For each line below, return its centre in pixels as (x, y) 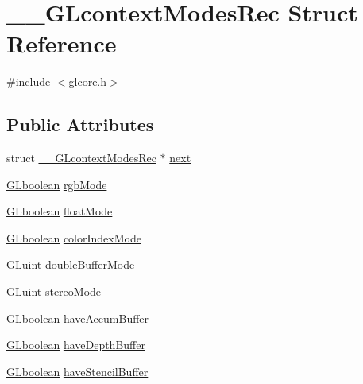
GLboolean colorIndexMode (74, 237)
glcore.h (88, 81)
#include (29, 81)
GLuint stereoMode (54, 291)
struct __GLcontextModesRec (81, 158)
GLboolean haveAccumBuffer (78, 318)
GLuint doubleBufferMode (71, 264)
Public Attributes (80, 124)
